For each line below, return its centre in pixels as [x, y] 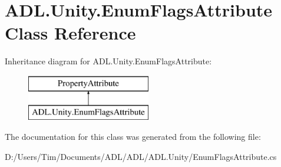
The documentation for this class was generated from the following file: [133, 137]
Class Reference [70, 33]
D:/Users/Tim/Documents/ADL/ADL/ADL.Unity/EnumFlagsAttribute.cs [141, 156]
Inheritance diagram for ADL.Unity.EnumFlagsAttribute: [108, 61]
